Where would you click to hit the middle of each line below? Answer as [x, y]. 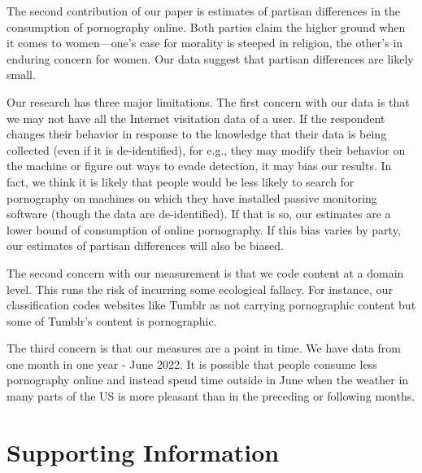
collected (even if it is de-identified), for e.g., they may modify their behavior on [206, 149]
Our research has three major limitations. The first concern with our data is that [208, 101]
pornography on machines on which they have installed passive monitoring [192, 197]
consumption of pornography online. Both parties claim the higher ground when [206, 26]
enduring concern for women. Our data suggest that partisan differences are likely [210, 58]
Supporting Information [143, 451]
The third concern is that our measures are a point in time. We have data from [204, 348]
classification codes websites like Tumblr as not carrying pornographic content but [211, 305]
